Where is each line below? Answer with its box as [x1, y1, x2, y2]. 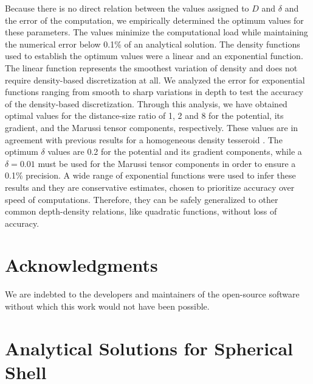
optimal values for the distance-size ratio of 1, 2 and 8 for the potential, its [5, 109, 284, 122]
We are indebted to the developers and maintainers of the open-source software [5, 288, 300, 300]
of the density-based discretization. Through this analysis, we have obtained [5, 97, 287, 110]
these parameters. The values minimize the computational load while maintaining [5, 26, 308, 38]
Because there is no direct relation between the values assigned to [5, 2, 249, 14]
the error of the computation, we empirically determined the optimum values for [5, 13, 304, 26]
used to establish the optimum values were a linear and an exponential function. [5, 49, 303, 62]
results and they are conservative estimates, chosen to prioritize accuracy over [5, 180, 295, 193]
